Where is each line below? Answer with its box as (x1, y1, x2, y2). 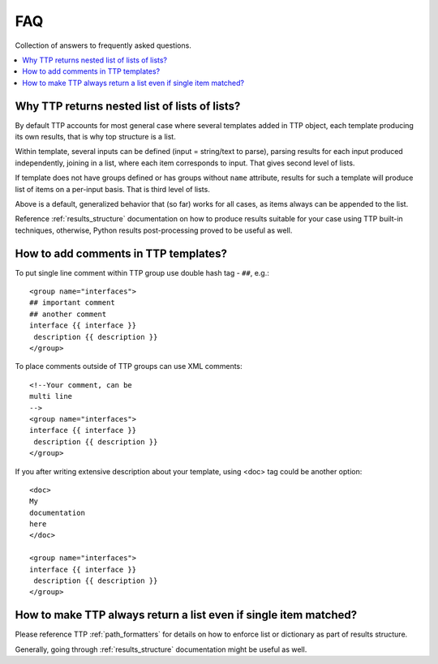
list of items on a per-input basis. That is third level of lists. (15, 184, 210, 194)
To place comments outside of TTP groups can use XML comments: (15, 362, 243, 371)
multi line (29, 392, 73, 401)
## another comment (29, 309, 107, 319)
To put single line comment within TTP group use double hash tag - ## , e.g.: (15, 268, 269, 277)
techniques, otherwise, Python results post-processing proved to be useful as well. (15, 225, 293, 235)
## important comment (29, 298, 115, 307)
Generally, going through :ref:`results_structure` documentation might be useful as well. (15, 645, 307, 654)
